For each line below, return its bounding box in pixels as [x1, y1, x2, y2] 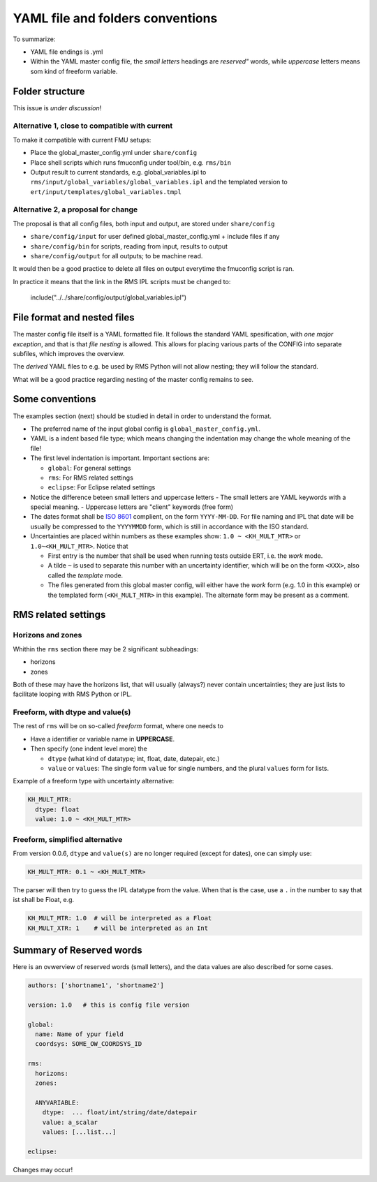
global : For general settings [47, 464, 131, 472]
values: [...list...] [42, 1128, 117, 1136]
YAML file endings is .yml [30, 47, 103, 56]
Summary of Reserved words [13, 945, 142, 956]
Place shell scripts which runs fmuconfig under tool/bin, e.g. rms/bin [30, 158, 232, 167]
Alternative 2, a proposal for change [13, 205, 138, 214]
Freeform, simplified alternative [13, 834, 123, 844]
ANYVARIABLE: [35, 1098, 80, 1107]
